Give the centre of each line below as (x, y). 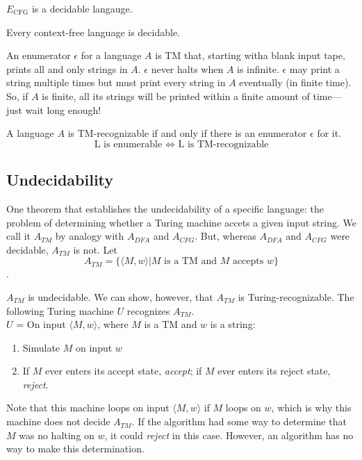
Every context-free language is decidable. (93, 32)
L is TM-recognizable (223, 144)
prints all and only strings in (67, 68)
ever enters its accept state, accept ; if (124, 371)
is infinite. (258, 68)
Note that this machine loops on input (88, 408)
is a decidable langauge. (82, 8)
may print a (314, 68)
